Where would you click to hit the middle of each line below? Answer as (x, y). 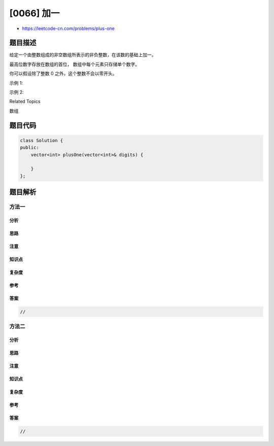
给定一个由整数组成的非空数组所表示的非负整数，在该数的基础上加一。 (83, 55)
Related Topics (25, 101)
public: (29, 148)
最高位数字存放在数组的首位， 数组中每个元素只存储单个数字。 (74, 64)
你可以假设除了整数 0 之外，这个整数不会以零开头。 (63, 74)
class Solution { (42, 140)
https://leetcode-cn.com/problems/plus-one (68, 28)
